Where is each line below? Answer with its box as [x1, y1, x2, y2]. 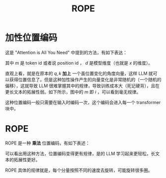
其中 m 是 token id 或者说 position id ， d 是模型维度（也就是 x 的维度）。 [5, 60, 153, 66]
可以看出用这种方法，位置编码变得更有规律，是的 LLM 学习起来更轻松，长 [5, 150, 156, 156]
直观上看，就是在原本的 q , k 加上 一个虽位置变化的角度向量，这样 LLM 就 [5, 70, 153, 76]
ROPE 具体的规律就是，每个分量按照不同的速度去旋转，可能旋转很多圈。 [5, 167, 153, 173]
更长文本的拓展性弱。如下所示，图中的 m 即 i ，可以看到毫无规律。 [5, 89, 141, 95]
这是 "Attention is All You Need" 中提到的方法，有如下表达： [5, 49, 127, 55]
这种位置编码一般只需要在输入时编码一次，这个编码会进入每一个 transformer [5, 99, 161, 105]
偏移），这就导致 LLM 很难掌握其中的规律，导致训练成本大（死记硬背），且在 [5, 82, 160, 89]
